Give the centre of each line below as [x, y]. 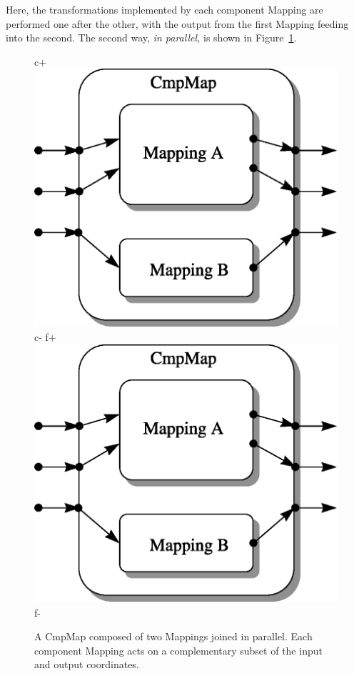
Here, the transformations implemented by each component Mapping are [165, 9]
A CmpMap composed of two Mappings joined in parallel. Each [173, 636]
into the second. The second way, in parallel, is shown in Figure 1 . [151, 38]
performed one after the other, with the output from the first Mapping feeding [177, 23]
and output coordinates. [87, 664]
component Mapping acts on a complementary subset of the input [178, 650]
